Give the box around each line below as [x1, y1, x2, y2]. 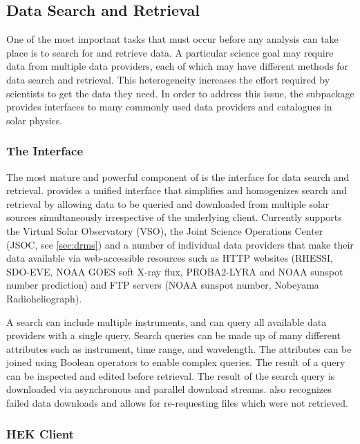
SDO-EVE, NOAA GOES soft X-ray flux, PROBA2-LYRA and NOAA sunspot [6, 264, 343, 278]
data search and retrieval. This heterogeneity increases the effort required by [6, 72, 330, 86]
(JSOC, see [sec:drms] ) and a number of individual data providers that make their [6, 237, 354, 251]
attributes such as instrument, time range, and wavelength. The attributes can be [6, 341, 352, 356]
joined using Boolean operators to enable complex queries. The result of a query [6, 355, 345, 369]
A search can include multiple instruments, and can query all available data [6, 314, 327, 329]
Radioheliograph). [6, 291, 82, 305]
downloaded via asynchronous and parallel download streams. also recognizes [6, 382, 332, 396]
